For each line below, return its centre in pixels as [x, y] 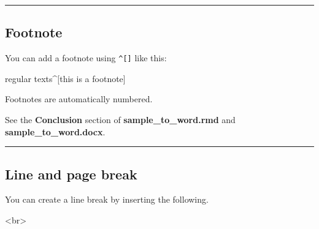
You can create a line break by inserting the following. [107, 199]
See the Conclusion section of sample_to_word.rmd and [120, 120]
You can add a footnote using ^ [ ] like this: [86, 58]
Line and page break [71, 174]
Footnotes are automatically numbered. [79, 99]
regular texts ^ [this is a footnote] [65, 78]
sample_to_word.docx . [55, 131]
